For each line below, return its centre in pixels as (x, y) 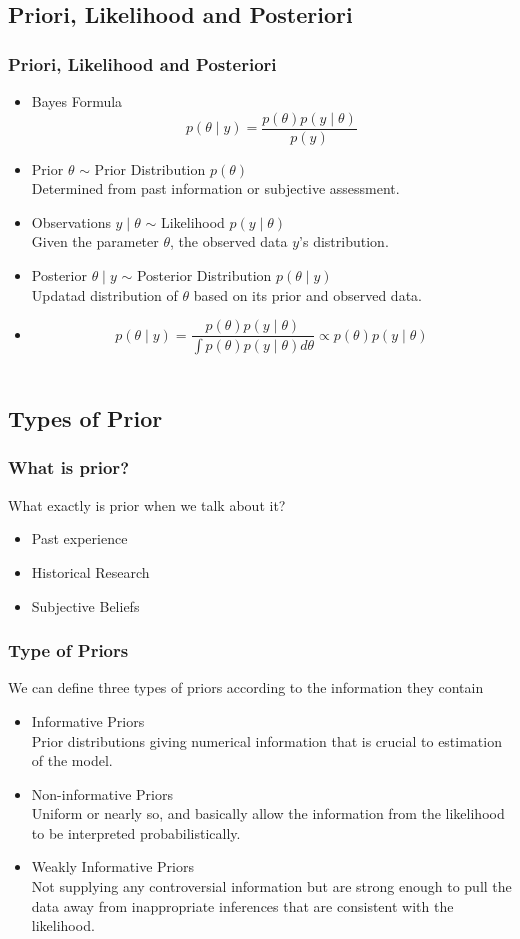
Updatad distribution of (104, 294)
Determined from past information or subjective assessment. (215, 188)
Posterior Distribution (204, 275)
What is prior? (69, 467)
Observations (71, 221)
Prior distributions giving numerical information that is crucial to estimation (266, 740)
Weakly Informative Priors (112, 866)
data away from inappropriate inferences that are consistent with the (242, 905)
